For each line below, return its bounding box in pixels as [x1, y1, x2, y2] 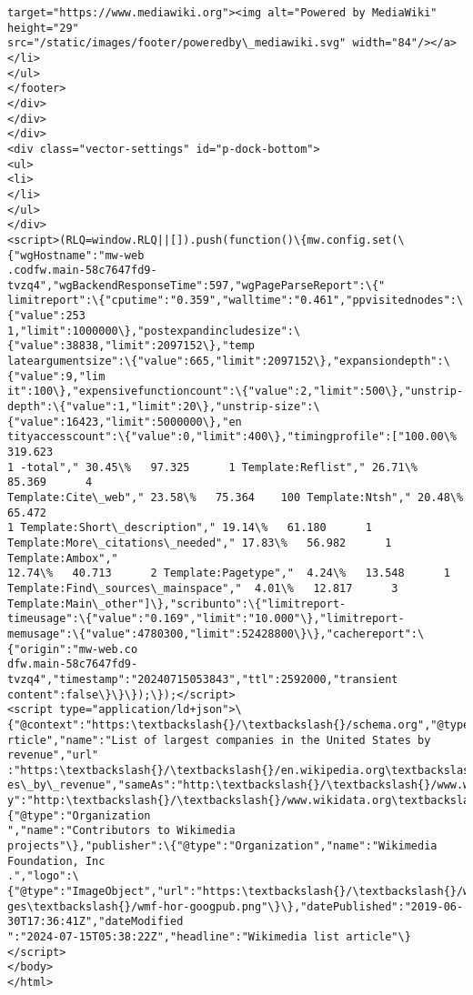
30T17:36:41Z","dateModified [7, 915, 184, 929]
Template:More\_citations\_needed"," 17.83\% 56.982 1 [7, 536, 392, 549]
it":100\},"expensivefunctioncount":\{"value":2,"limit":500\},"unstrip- [7, 385, 464, 398]
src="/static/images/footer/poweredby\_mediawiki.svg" [7, 36, 347, 50]
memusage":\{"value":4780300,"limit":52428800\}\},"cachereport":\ [7, 627, 425, 640]
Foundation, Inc [7, 854, 106, 868]
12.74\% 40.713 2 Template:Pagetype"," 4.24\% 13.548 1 [7, 567, 450, 580]
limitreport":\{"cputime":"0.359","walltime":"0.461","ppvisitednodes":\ [7, 294, 464, 307]
